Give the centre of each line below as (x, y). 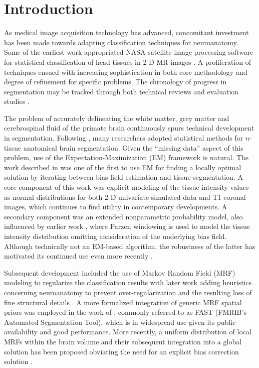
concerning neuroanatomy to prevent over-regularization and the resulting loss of (128, 292)
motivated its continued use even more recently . (78, 256)
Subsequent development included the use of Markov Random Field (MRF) (120, 272)
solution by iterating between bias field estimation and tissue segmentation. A (123, 177)
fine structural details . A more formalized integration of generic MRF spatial (123, 302)
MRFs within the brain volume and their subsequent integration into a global (123, 341)
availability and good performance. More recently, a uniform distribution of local (128, 332)
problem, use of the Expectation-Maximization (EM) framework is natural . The (126, 157)
